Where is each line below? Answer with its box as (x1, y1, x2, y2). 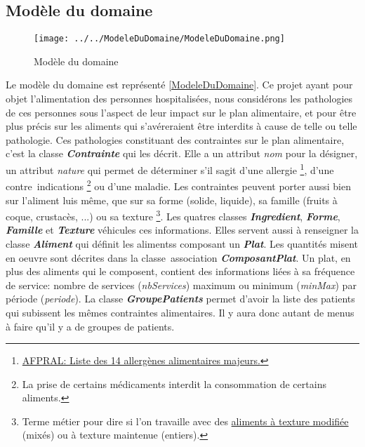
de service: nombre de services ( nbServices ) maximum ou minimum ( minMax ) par (6, 277, 357, 292)
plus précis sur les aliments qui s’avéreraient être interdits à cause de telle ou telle (6, 119, 357, 133)
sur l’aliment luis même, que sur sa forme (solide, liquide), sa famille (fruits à (6, 192, 338, 207)
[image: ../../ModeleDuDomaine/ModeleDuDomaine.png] (34, 34, 285, 44)
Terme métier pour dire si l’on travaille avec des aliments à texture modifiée (22, 413, 349, 428)
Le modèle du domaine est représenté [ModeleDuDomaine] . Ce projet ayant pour (6, 77, 353, 92)
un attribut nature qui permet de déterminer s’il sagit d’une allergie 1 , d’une (6, 161, 334, 177)
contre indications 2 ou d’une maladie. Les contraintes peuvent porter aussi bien (6, 177, 351, 193)
